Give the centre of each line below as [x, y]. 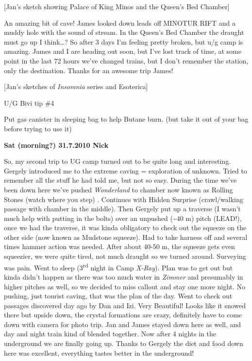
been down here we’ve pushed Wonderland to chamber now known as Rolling [118, 189]
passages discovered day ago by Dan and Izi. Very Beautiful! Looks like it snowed [125, 305]
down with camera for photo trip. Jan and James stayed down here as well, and [123, 324]
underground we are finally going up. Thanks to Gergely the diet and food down [124, 343]
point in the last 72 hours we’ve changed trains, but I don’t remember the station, [126, 60]
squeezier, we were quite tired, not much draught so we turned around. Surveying [125, 256]
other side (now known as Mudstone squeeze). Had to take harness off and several [126, 237]
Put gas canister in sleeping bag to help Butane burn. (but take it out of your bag [126, 119]
